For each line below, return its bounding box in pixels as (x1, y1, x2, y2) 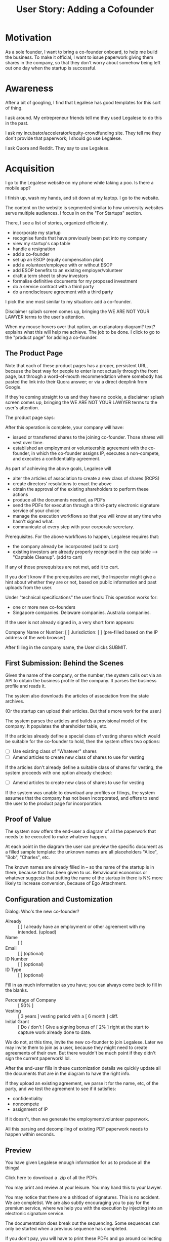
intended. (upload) (18, 929, 57, 935)
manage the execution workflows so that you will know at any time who (12, 513, 161, 519)
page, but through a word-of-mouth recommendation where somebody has (5, 373, 163, 379)
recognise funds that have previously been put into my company (12, 235, 147, 241)
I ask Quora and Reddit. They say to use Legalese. (5, 145, 110, 151)
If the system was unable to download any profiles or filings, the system (5, 789, 155, 796)
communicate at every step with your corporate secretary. (12, 523, 134, 530)
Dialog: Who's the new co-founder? (5, 908, 79, 915)
